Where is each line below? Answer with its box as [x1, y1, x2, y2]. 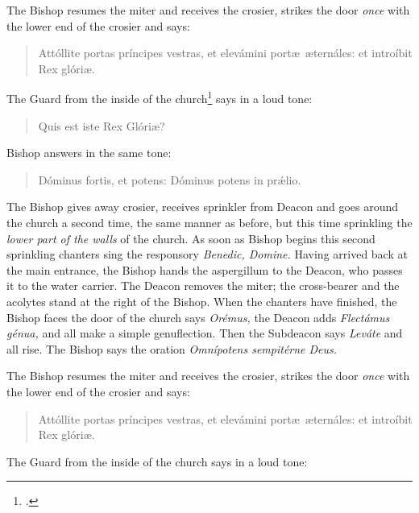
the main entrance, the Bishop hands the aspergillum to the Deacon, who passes [6, 261, 403, 278]
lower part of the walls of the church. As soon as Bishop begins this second [6, 230, 375, 246]
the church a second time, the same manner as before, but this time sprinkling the [6, 214, 413, 230]
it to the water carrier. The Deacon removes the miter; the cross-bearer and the [6, 277, 400, 294]
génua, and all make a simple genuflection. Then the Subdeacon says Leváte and [6, 325, 403, 341]
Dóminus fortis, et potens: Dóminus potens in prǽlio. [38, 171, 301, 188]
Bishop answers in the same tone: [6, 144, 172, 161]
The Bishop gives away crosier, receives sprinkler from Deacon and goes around [6, 198, 399, 215]
